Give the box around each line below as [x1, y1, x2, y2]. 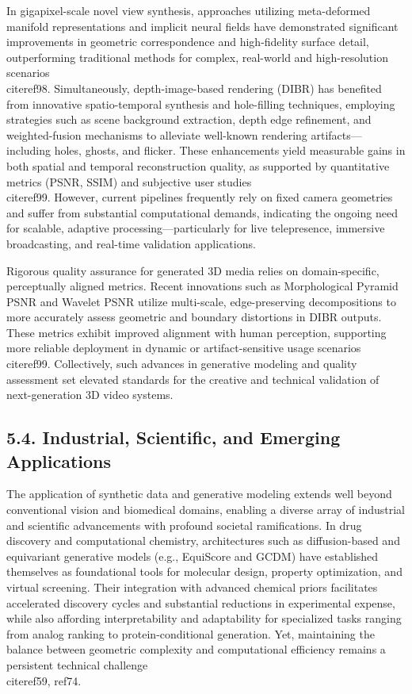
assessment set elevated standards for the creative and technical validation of [6, 370, 380, 387]
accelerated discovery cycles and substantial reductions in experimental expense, [6, 594, 395, 611]
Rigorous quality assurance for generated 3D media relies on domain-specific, [6, 262, 380, 278]
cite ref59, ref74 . [6, 672, 82, 688]
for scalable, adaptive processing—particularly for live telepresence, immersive [6, 220, 385, 236]
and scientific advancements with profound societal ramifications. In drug [6, 516, 362, 533]
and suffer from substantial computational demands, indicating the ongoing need [6, 204, 398, 220]
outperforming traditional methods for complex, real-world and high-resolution [6, 48, 388, 65]
